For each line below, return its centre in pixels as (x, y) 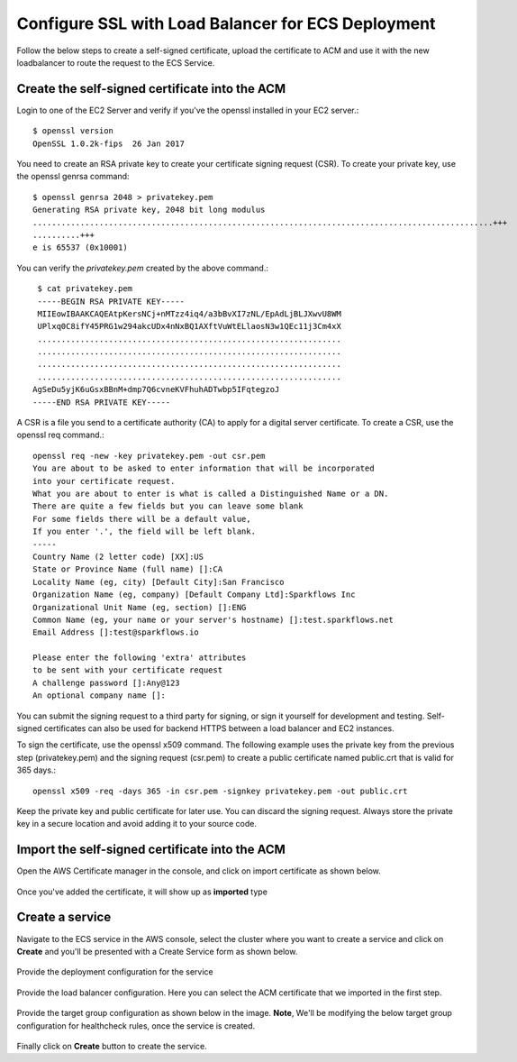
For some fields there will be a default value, (142, 519)
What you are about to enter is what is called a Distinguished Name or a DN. (211, 494)
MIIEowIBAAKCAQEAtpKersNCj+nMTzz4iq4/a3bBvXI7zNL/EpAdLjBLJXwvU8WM (189, 314)
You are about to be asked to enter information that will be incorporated (204, 468)
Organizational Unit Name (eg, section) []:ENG (140, 607)
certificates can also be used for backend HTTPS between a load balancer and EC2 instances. (219, 728)
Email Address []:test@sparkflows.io (116, 632)
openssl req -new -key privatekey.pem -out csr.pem (149, 456)
